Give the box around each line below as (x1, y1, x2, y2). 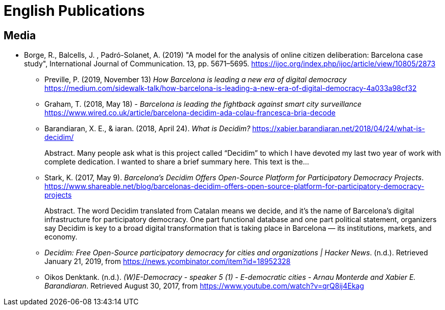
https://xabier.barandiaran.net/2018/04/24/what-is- (252, 124, 425, 133)
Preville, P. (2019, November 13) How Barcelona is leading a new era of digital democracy (44, 75, 347, 84)
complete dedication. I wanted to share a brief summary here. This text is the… (44, 157, 309, 166)
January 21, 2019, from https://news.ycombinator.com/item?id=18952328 (44, 257, 291, 266)
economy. (44, 232, 78, 242)
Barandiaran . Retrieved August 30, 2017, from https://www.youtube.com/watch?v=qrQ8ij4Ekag (44, 281, 364, 291)
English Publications (4, 2, 145, 19)
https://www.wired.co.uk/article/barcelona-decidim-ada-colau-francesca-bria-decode (44, 108, 336, 117)
